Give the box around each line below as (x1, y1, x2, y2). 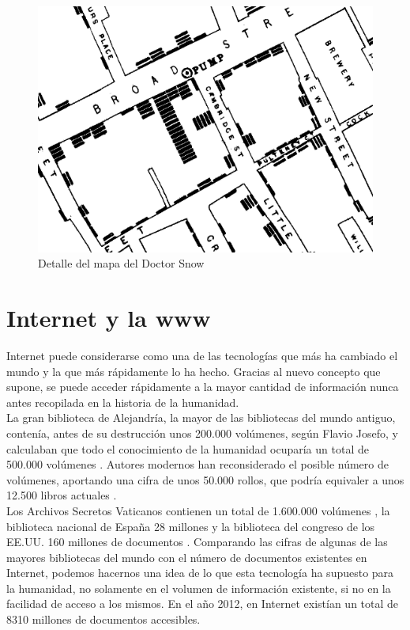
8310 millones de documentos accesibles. (6, 611, 201, 628)
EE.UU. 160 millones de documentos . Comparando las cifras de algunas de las (6, 533, 388, 550)
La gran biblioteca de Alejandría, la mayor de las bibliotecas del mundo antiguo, (6, 409, 396, 426)
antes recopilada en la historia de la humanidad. (6, 393, 239, 410)
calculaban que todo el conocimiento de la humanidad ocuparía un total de (6, 440, 369, 457)
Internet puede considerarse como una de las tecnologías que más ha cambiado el (6, 347, 398, 363)
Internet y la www (6, 302, 211, 334)
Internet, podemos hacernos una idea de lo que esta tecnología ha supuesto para (6, 564, 394, 581)
